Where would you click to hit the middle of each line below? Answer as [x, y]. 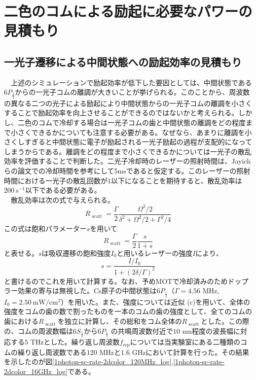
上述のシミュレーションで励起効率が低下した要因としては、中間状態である [131, 82]
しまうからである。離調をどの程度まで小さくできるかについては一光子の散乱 [128, 151]
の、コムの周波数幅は [38, 330]
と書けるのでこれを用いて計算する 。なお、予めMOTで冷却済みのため [116, 281]
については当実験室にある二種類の [185, 342]
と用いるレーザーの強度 [155, 253]
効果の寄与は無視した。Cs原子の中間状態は [87, 291]
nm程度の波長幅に [211, 330]
